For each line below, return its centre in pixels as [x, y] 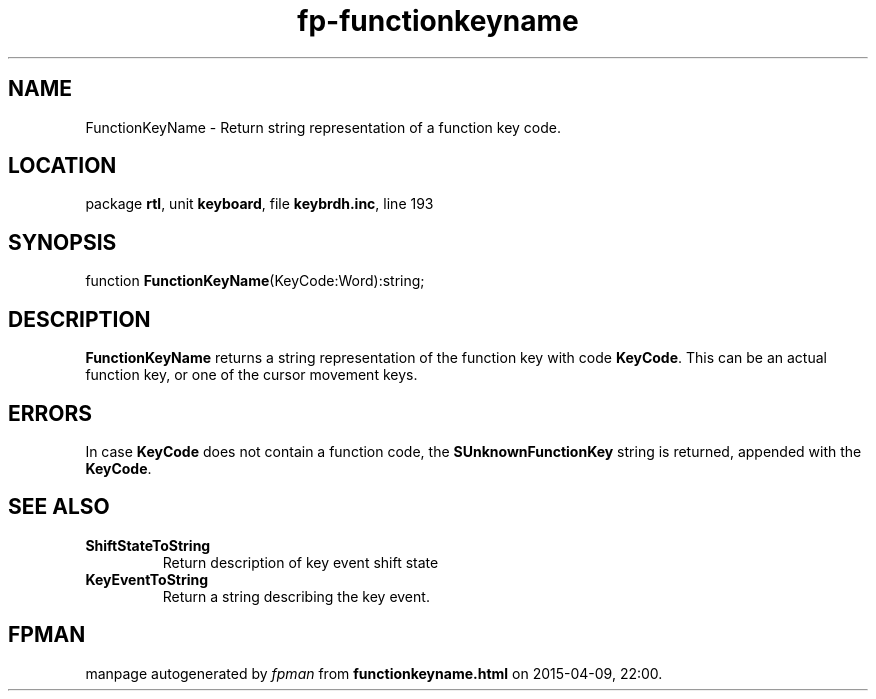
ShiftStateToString [148, 545]
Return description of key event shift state [300, 562]
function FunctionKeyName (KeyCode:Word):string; [255, 281]
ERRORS [50, 413]
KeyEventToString [147, 579]
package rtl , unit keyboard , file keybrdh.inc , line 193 [259, 204]
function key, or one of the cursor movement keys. [251, 375]
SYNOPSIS [62, 242]
